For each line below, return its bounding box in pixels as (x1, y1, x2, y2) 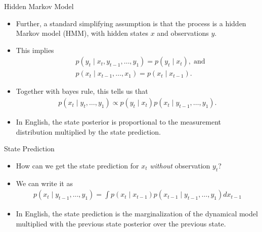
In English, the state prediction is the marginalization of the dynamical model (16, 208, 258, 219)
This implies (16, 44, 54, 55)
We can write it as (16, 178, 73, 188)
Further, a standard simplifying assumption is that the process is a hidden (16, 18, 246, 28)
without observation (150, 160, 210, 170)
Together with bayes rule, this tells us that (16, 86, 148, 96)
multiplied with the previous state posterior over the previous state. (16, 218, 226, 228)
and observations (157, 28, 209, 38)
